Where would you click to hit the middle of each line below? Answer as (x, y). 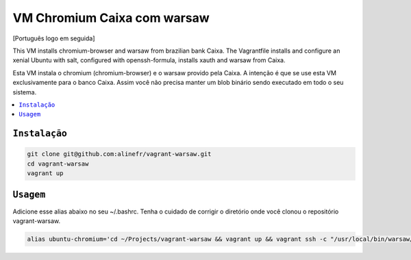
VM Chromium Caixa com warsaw (111, 18)
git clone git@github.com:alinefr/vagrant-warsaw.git (119, 154)
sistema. (25, 92)
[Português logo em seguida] (54, 38)
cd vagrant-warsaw (58, 164)
